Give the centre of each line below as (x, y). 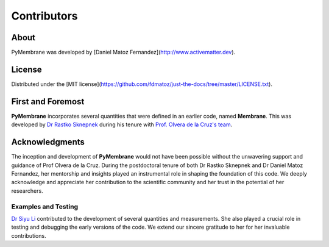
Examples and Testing (45, 206)
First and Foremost (48, 102)
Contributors (45, 16)
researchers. (27, 191)
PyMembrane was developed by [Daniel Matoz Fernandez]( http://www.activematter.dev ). (123, 52)
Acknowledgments (48, 142)
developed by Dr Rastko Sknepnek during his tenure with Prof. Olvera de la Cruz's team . (122, 124)
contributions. (29, 235)
